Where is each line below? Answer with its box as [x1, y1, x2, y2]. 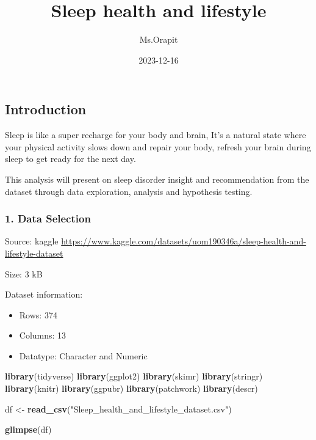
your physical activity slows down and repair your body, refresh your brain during [5, 140, 311, 153]
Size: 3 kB [5, 267, 43, 280]
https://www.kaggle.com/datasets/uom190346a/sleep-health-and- [61, 235, 306, 248]
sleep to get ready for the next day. [5, 152, 136, 165]
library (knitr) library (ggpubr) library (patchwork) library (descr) [5, 382, 258, 395]
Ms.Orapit [139, 33, 178, 46]
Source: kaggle [5, 235, 59, 248]
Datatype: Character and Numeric [19, 349, 148, 362]
